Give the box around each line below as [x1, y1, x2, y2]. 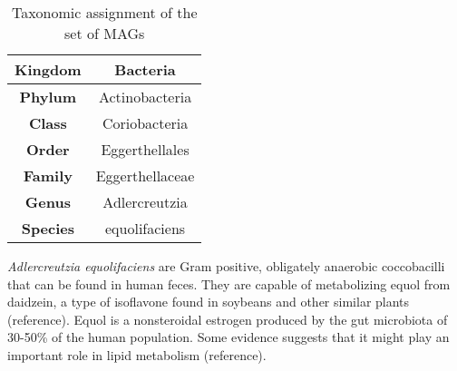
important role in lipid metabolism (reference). [7, 345, 267, 364]
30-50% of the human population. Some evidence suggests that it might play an [7, 327, 450, 347]
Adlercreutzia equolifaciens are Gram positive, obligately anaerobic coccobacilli [7, 257, 445, 275]
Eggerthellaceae [95, 165, 195, 186]
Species [21, 218, 75, 239]
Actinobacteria [98, 86, 192, 107]
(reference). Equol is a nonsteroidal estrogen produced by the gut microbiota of [7, 309, 448, 328]
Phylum [19, 86, 77, 107]
